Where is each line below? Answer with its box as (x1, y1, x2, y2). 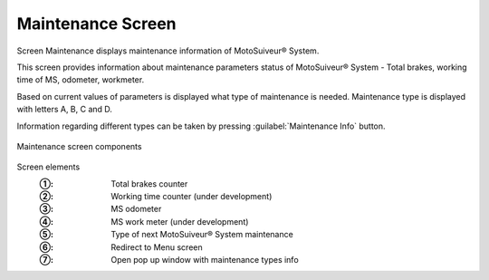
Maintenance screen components (16, 140, 142, 151)
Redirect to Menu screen (110, 241, 203, 253)
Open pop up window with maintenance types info (110, 255, 299, 266)
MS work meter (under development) (110, 216, 249, 227)
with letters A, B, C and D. (16, 104, 113, 115)
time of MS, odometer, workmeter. (16, 74, 145, 85)
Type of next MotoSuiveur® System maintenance (110, 229, 293, 240)
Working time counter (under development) (110, 191, 273, 202)
